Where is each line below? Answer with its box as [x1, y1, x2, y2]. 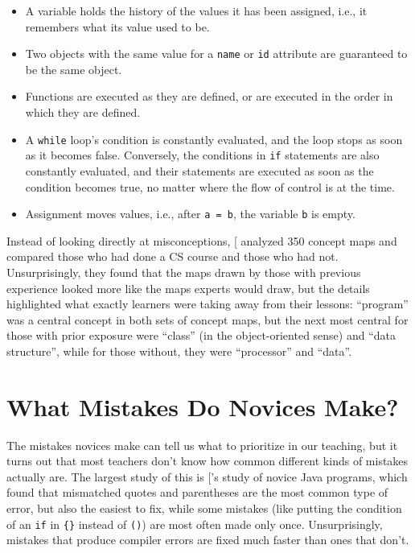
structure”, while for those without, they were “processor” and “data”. [6, 342, 352, 359]
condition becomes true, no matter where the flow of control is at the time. [25, 178, 395, 195]
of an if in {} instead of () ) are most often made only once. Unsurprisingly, [6, 515, 383, 532]
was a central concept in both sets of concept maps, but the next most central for [6, 311, 409, 328]
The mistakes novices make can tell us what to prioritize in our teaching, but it [6, 436, 398, 453]
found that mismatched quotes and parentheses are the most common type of [6, 484, 388, 501]
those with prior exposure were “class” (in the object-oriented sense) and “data [6, 327, 397, 344]
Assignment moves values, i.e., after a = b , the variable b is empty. [25, 205, 355, 222]
